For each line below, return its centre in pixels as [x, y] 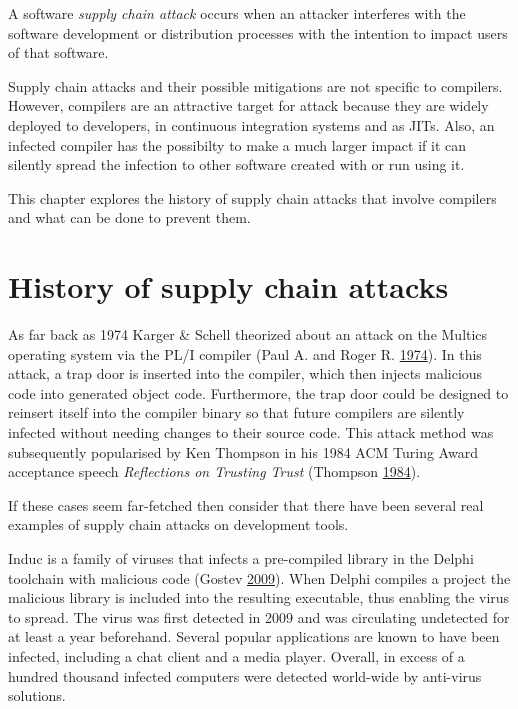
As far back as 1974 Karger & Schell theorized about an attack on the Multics [248, 334]
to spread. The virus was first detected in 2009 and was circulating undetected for [259, 616]
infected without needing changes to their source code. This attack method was [251, 432]
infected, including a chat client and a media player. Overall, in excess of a [236, 655]
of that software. [58, 52]
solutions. [37, 695]
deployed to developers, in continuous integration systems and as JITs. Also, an [251, 124]
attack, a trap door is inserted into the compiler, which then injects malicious [245, 373]
